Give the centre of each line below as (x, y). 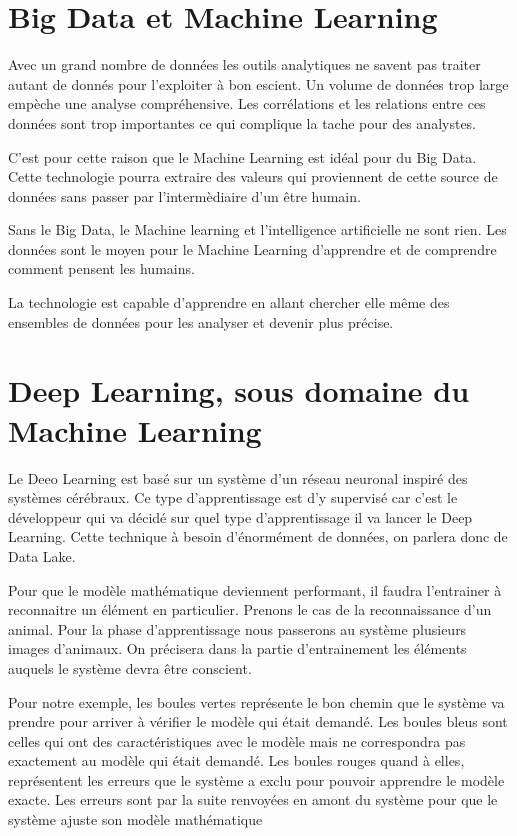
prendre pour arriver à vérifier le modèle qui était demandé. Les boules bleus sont (258, 721)
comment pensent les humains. (101, 268)
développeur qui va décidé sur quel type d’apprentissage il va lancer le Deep (240, 516)
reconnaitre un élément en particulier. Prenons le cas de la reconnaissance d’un (250, 609)
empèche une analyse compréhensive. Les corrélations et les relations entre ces (247, 103)
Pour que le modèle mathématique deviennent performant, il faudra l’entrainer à (255, 589)
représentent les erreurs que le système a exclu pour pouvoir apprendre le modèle (256, 779)
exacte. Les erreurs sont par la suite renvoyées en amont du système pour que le (253, 799)
